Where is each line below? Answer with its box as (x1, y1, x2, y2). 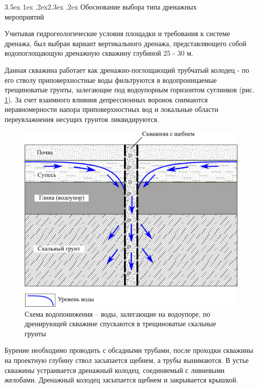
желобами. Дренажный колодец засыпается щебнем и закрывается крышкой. (5, 374, 238, 385)
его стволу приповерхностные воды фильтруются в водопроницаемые (5, 74, 217, 85)
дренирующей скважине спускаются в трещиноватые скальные (25, 318, 216, 329)
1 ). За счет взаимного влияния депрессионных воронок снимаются (5, 94, 208, 104)
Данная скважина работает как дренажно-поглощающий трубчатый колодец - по (5, 64, 249, 75)
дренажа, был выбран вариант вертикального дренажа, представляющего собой (5, 38, 246, 48)
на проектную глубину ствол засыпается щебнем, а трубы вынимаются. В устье (5, 354, 249, 365)
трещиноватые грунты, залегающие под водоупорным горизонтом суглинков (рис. (5, 84, 254, 95)
